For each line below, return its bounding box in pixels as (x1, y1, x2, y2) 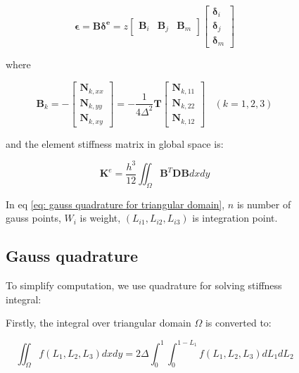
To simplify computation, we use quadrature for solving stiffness (6, 278, 282, 293)
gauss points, (6, 210, 61, 225)
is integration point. (192, 210, 278, 225)
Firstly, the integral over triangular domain (6, 315, 191, 330)
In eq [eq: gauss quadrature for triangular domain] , (6, 196, 225, 211)
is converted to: (205, 315, 272, 330)
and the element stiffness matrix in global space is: (6, 136, 224, 151)
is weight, (79, 210, 121, 225)
